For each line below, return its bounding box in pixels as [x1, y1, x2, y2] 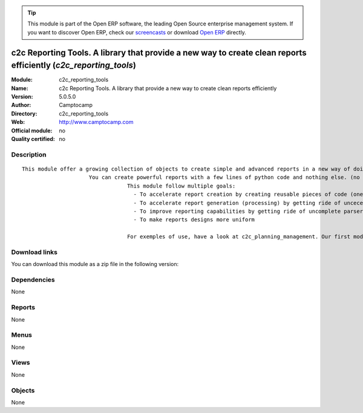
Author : [11, 102, 31, 109]
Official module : [11, 127, 53, 134]
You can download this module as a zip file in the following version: [11, 261, 179, 268]
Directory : [11, 109, 38, 117]
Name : [11, 85, 28, 92]
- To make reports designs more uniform [133, 216, 255, 223]
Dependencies [11, 276, 56, 284]
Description [11, 150, 47, 158]
